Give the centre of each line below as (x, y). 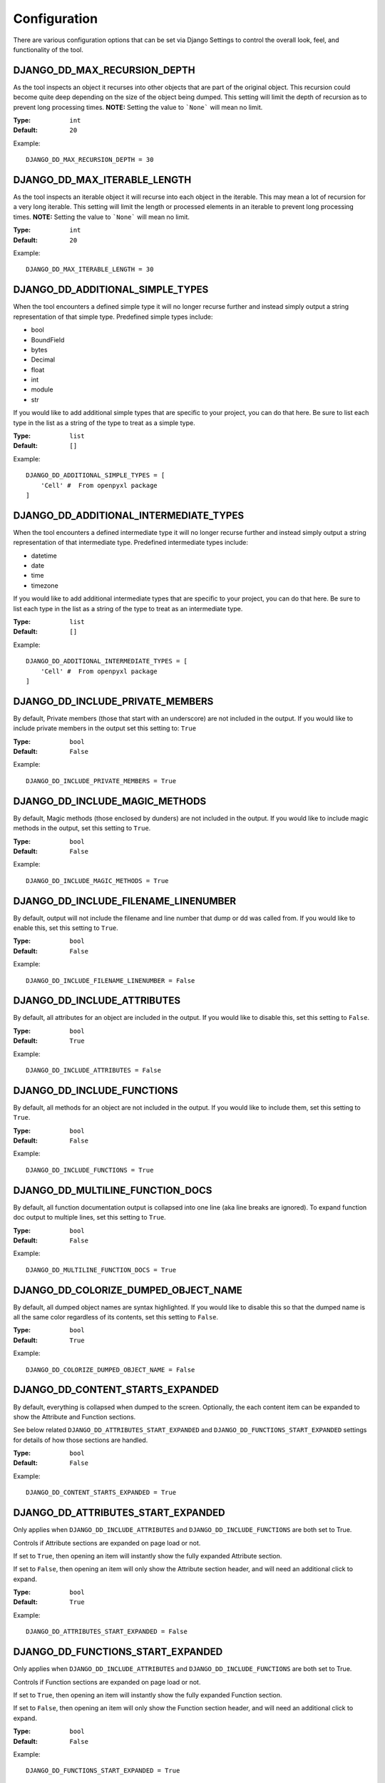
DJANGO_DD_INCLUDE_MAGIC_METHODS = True (97, 880)
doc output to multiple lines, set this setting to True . (90, 1217)
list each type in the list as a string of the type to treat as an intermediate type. (128, 608)
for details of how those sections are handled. (81, 1440)
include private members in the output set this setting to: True (104, 728)
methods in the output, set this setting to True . (82, 828)
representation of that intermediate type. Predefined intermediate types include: (131, 543)
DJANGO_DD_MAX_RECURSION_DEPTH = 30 (90, 160)
